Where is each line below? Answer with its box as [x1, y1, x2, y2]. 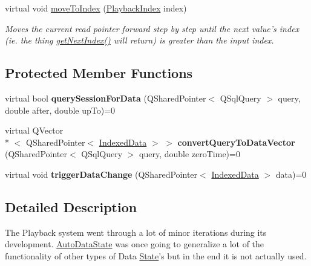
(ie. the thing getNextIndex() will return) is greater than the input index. [5, 34, 274, 47]
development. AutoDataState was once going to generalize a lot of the [5, 238, 264, 250]
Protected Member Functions [5, 63, 193, 82]
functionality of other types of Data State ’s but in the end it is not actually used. [5, 249, 307, 262]
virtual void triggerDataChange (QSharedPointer [5, 167, 198, 180]
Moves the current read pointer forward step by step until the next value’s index [5, 22, 300, 34]
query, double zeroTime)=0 [139, 148, 240, 160]
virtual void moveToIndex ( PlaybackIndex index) [5, 2, 187, 14]
